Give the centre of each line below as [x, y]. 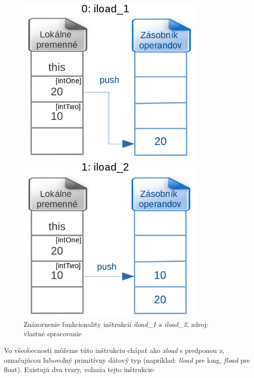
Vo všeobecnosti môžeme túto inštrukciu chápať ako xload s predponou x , [114, 350]
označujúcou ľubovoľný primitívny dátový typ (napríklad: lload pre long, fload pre [127, 360]
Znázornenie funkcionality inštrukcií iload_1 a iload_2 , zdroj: [116, 324]
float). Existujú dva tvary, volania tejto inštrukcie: [80, 369]
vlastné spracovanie [53, 334]
